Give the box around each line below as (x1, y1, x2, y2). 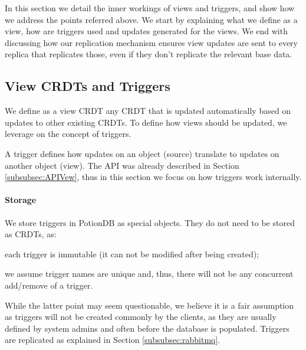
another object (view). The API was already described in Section (5, 159, 239, 171)
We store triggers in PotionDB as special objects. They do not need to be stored (5, 216, 295, 228)
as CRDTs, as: (5, 228, 57, 240)
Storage (5, 194, 37, 206)
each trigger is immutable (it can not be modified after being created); (5, 247, 259, 260)
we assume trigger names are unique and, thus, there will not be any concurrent (5, 267, 294, 280)
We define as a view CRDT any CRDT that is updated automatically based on (5, 104, 291, 117)
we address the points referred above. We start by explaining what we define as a (5, 13, 298, 25)
